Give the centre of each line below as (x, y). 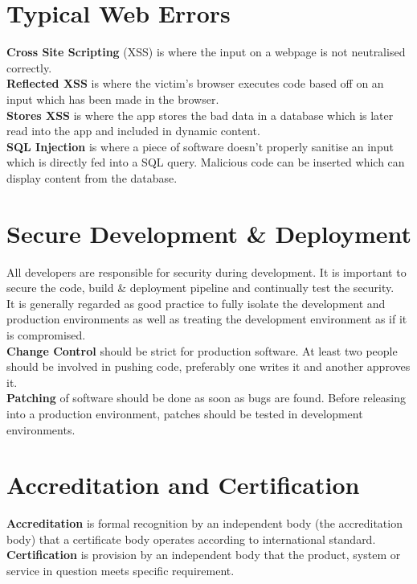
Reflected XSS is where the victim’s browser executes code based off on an (195, 83)
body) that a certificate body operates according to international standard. (191, 539)
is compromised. (46, 334)
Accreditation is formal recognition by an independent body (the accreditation (204, 523)
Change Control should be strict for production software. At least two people (202, 350)
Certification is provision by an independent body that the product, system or (204, 555)
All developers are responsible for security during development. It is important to (206, 271)
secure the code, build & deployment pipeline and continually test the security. (200, 288)
